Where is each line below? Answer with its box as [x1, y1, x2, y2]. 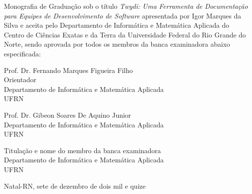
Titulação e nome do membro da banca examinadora [4, 145, 161, 155]
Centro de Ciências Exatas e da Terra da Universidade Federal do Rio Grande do [4, 29, 246, 39]
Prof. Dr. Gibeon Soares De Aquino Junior [4, 109, 131, 120]
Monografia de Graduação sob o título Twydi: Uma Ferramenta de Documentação [4, 1, 248, 11]
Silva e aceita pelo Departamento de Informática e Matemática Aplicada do [4, 20, 230, 30]
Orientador [4, 74, 36, 85]
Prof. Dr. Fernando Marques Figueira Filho [4, 65, 133, 75]
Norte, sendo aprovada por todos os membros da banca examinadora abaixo [4, 39, 230, 49]
